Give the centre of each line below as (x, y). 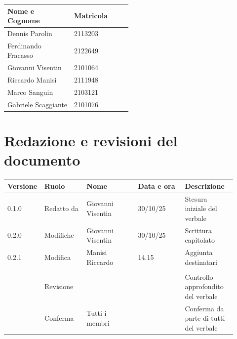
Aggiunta (199, 252)
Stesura (196, 198)
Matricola (91, 16)
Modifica (58, 257)
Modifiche (59, 235)
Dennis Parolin (30, 33)
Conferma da (204, 308)
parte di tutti (205, 318)
